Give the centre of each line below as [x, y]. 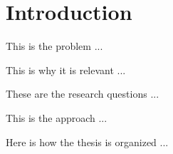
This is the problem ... [54, 46]
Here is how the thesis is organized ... [87, 142]
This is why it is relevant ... [66, 70]
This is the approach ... [57, 117]
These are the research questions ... [83, 94]
